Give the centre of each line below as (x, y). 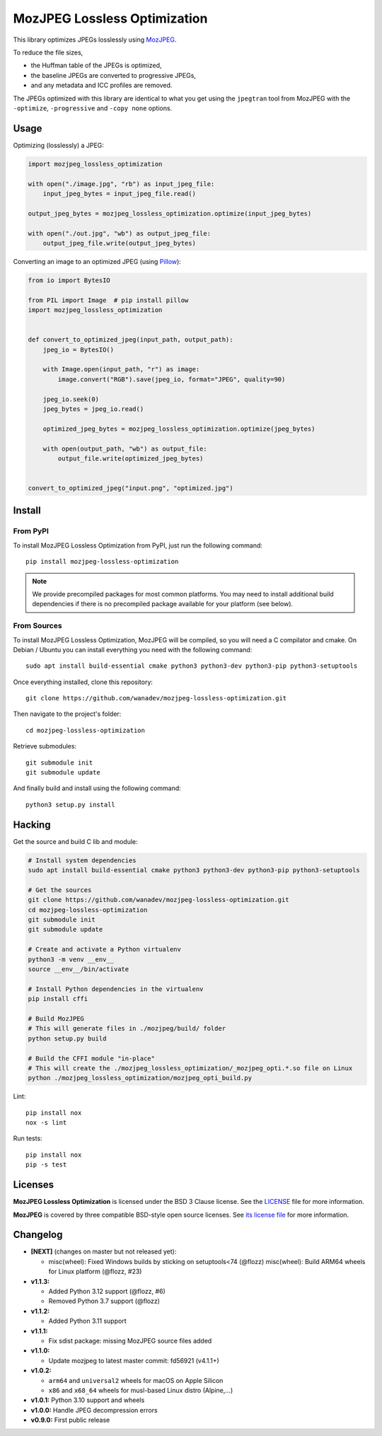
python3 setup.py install (71, 804)
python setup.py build (67, 1038)
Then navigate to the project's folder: (67, 714)
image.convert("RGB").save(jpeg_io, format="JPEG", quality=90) (172, 379)
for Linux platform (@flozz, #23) (95, 1272)
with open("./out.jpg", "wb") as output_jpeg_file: (120, 233)
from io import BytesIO (69, 280)
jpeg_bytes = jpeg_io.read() (93, 409)
